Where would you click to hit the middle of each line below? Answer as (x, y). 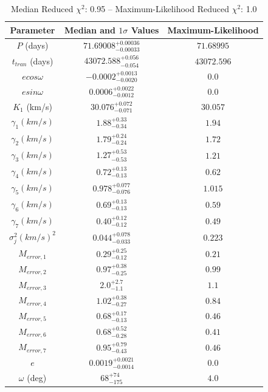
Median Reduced (42, 9)
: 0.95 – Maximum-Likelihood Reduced (157, 9)
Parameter (33, 29)
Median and (90, 29)
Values (145, 29)
